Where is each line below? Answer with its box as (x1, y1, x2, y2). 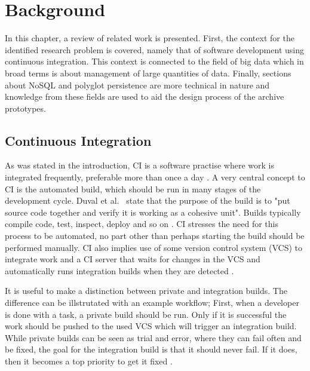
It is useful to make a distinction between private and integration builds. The (5, 284, 287, 297)
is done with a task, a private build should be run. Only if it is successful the (5, 308, 287, 320)
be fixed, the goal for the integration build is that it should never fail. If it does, (5, 343, 297, 355)
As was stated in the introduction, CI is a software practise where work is (5, 159, 275, 171)
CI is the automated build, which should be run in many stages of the (5, 182, 261, 195)
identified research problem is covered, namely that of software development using (5, 43, 304, 56)
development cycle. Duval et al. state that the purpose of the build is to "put (5, 194, 290, 207)
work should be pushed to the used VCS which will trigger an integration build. (5, 320, 297, 332)
